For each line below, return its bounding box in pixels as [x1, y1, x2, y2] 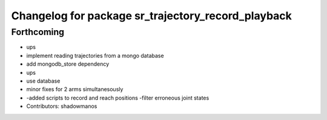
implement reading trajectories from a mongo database [26, 52, 164, 59]
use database [26, 77, 61, 84]
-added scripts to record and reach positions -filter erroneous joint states [26, 94, 210, 101]
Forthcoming [11, 27, 65, 37]
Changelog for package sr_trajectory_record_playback [11, 9, 292, 22]
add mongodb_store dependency [26, 60, 110, 68]
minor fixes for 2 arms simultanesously [26, 86, 124, 93]
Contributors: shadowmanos [26, 103, 97, 110]
